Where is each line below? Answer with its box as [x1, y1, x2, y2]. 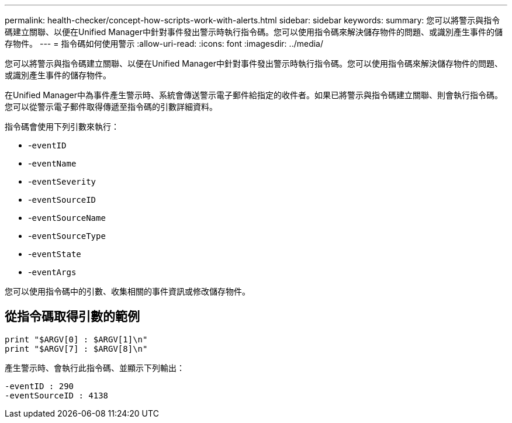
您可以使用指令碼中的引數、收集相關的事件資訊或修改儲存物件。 [5, 286, 250, 296]
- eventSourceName [28, 213, 106, 223]
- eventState [28, 249, 81, 259]
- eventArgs [28, 267, 77, 277]
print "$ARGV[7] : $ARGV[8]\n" [5, 344, 148, 353]
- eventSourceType [28, 231, 106, 241]
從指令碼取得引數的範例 [5, 309, 140, 324]
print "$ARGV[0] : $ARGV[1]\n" [5, 334, 148, 344]
